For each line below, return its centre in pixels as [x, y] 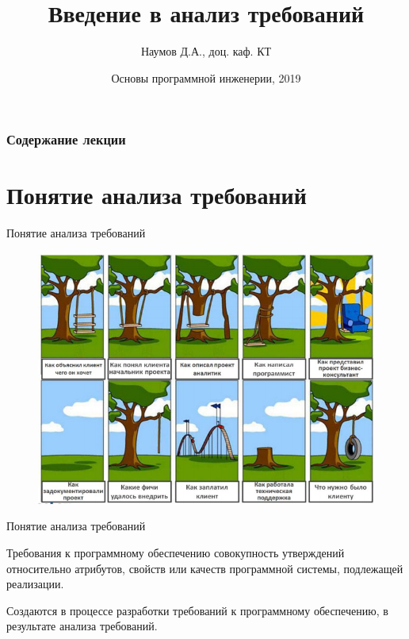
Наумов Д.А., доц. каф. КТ [206, 51]
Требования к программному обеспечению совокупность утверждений [176, 553]
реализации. [35, 584]
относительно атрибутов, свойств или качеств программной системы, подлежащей [205, 568]
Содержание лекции [66, 139]
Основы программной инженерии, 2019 [206, 77]
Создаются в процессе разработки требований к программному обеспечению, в [197, 610]
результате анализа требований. [82, 626]
